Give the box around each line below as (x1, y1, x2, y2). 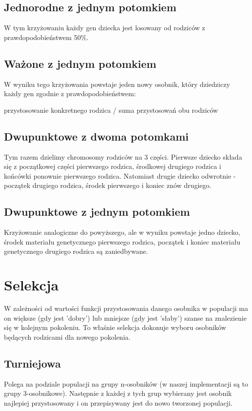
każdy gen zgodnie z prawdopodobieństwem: (4, 88, 136, 99)
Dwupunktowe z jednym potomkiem (4, 204, 190, 219)
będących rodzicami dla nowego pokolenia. (4, 331, 131, 342)
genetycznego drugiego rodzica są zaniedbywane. (4, 246, 148, 256)
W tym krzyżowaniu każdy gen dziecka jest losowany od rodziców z (4, 22, 205, 33)
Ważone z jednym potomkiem (4, 56, 156, 71)
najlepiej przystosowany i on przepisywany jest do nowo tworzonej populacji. (4, 397, 233, 408)
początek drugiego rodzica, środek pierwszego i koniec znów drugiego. (4, 180, 212, 190)
